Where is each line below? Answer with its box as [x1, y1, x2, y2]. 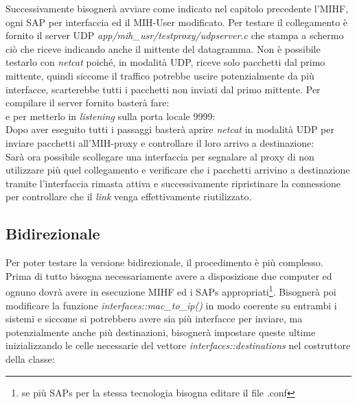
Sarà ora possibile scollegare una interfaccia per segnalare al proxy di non [5, 149, 314, 163]
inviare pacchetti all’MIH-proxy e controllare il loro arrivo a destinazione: [5, 135, 314, 150]
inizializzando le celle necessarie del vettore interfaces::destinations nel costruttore [5, 338, 351, 353]
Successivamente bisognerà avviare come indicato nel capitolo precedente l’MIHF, [5, 1, 349, 15]
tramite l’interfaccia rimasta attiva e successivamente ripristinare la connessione [5, 176, 341, 190]
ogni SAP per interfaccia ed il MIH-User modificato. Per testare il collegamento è [5, 14, 348, 29]
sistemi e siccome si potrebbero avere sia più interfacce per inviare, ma [5, 311, 303, 326]
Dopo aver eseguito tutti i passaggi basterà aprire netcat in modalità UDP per [5, 122, 334, 136]
